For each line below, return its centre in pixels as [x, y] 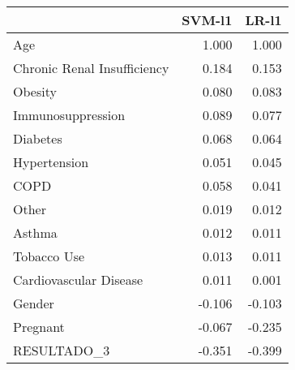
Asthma [35, 232]
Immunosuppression [69, 115]
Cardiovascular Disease [78, 280]
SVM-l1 [207, 20]
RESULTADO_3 [62, 350]
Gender [34, 303]
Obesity [35, 91]
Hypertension [51, 162]
